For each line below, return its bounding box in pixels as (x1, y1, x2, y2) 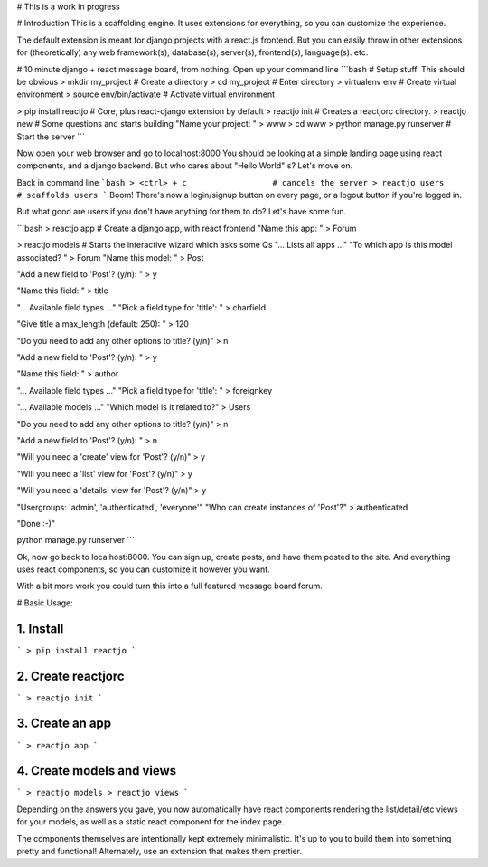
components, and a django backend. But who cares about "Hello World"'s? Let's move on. (16, 160, 352, 171)
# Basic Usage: (16, 597, 73, 608)
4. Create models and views (16, 763, 177, 778)
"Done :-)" (16, 518, 56, 529)
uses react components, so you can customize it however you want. (16, 564, 270, 575)
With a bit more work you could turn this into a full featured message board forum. (16, 580, 323, 592)
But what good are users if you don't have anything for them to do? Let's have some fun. (16, 206, 347, 217)
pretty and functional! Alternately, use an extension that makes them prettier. (16, 846, 303, 857)
